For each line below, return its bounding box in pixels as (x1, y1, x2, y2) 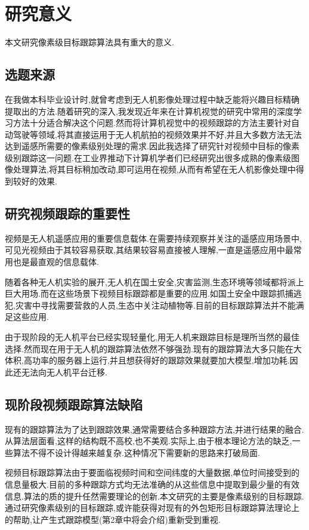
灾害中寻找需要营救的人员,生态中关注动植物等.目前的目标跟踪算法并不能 (15, 298, 296, 311)
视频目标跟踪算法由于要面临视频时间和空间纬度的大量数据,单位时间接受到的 (5, 466, 299, 479)
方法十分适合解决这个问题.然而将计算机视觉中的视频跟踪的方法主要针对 (13, 116, 291, 129)
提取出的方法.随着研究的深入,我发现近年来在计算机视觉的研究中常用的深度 (5, 104, 293, 117)
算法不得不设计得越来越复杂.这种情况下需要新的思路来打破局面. (13, 446, 260, 458)
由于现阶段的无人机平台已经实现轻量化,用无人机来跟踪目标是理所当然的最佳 (5, 331, 299, 343)
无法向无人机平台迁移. (21, 365, 107, 378)
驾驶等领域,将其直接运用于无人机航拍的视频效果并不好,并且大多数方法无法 (13, 128, 302, 140)
